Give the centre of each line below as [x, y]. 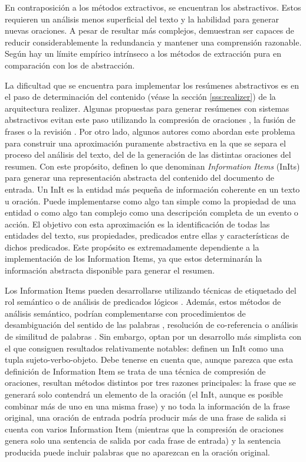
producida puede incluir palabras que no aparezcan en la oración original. [137, 452]
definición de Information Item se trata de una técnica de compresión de [135, 371]
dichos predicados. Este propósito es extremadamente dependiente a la [132, 247]
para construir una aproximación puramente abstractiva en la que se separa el [145, 143]
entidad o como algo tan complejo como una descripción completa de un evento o [152, 212]
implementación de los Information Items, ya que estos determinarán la [134, 258]
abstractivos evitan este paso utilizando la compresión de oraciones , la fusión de [150, 120]
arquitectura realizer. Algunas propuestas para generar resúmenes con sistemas [147, 108]
